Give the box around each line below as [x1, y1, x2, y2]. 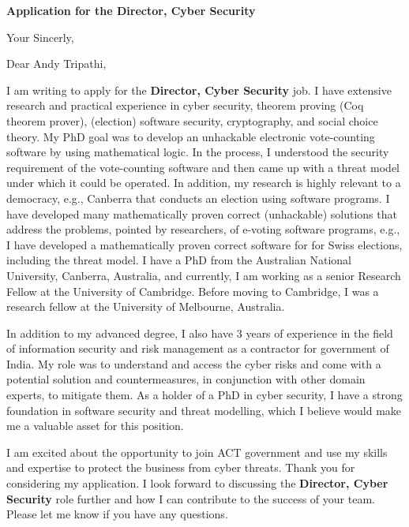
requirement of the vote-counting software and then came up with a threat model [6, 159, 400, 175]
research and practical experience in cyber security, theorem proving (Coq [6, 97, 364, 114]
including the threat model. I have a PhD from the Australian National [6, 252, 351, 268]
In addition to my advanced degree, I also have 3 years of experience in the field [6, 324, 393, 341]
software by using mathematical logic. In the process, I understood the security [6, 144, 389, 160]
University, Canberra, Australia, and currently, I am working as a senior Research [6, 267, 401, 283]
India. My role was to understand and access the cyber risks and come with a [6, 355, 381, 372]
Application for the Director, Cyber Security [6, 2, 256, 18]
